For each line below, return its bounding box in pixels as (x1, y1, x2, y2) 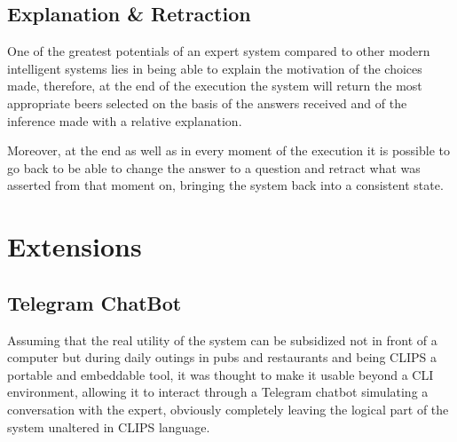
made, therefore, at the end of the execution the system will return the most (7, 76, 422, 95)
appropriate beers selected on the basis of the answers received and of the (7, 93, 407, 112)
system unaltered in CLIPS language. (7, 417, 210, 436)
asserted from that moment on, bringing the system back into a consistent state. (7, 176, 444, 194)
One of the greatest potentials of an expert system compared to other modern (7, 42, 430, 60)
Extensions (7, 228, 142, 264)
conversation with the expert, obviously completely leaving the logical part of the (7, 399, 449, 418)
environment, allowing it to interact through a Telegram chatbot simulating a (7, 383, 429, 401)
